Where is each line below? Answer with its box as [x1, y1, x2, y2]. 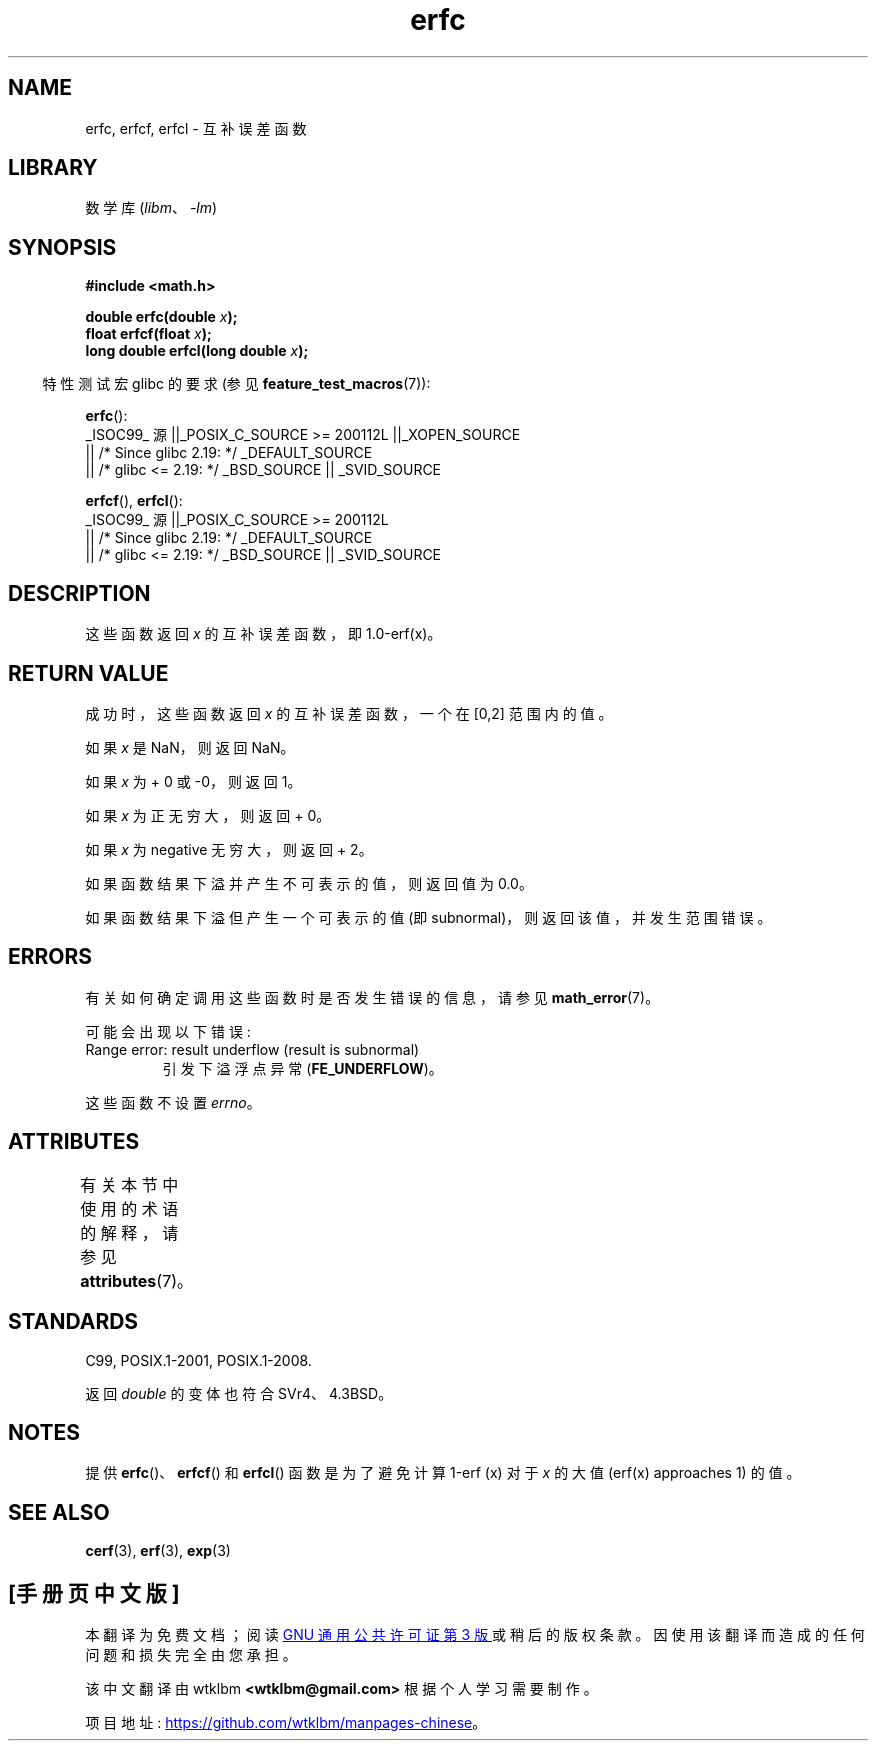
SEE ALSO [8, 1499, 110, 1525]
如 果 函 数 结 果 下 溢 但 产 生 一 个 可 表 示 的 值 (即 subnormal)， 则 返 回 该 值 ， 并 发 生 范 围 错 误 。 [85, 908, 772, 926]
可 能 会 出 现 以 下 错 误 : [85, 1022, 251, 1040]
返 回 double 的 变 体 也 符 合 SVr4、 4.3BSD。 [85, 1384, 393, 1402]
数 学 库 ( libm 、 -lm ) [85, 199, 218, 217]
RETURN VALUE [8, 660, 169, 686]
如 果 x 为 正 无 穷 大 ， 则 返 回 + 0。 [85, 806, 331, 824]
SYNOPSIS [8, 234, 117, 260]
